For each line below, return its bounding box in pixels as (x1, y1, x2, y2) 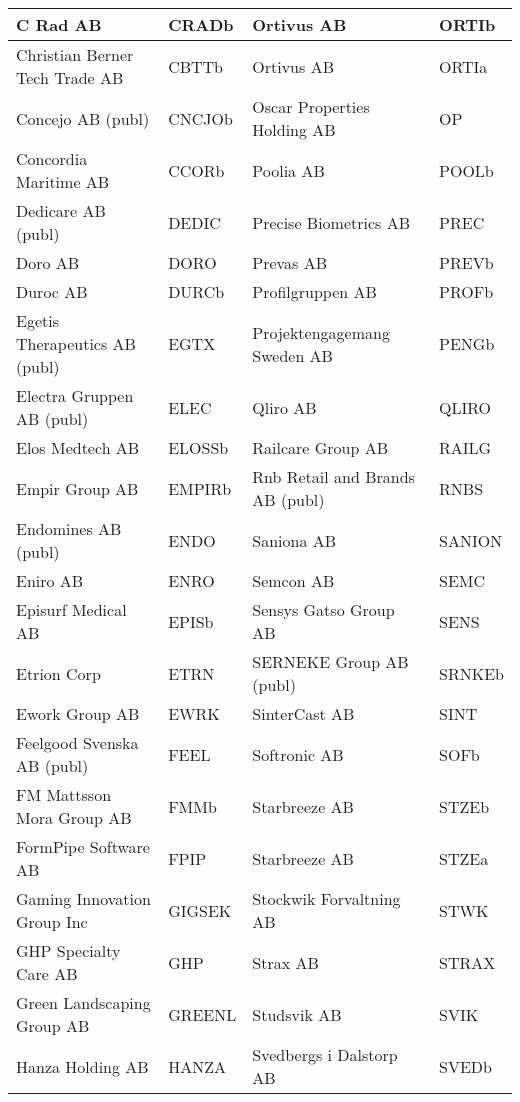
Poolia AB (252, 158, 325, 182)
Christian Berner (16, 43, 134, 66)
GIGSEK (168, 898, 232, 922)
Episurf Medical (16, 598, 127, 621)
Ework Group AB (16, 702, 140, 725)
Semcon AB (252, 569, 335, 592)
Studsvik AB (252, 1002, 342, 1026)
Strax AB (252, 950, 319, 974)
